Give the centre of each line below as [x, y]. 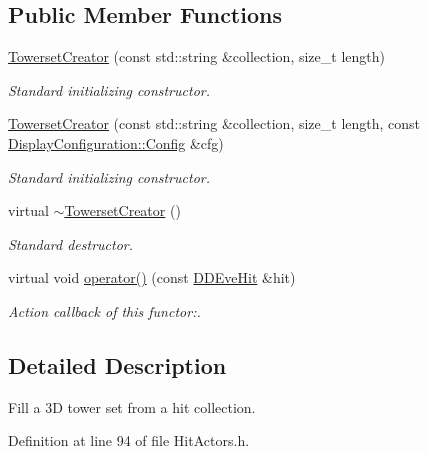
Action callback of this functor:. [104, 310]
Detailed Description [117, 364]
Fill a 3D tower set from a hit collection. [132, 406]
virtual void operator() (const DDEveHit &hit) [152, 277]
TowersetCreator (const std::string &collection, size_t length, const [214, 123]
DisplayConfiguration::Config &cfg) [116, 142]
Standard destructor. [71, 243]
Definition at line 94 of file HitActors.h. [129, 440]
